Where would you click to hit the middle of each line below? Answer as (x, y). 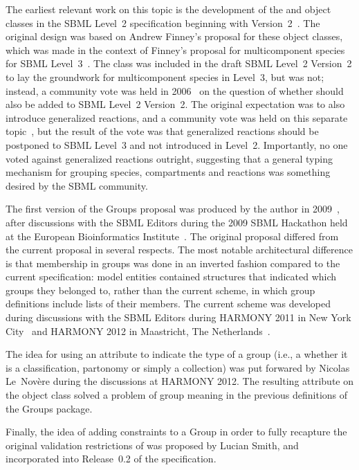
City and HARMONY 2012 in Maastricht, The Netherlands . (138, 331)
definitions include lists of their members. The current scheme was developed (168, 304)
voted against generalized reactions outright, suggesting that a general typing (169, 158)
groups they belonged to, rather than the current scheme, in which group (160, 290)
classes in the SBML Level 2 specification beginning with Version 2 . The (163, 22)
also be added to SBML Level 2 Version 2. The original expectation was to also (175, 104)
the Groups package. (49, 408)
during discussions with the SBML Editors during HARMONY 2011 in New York (178, 317)
